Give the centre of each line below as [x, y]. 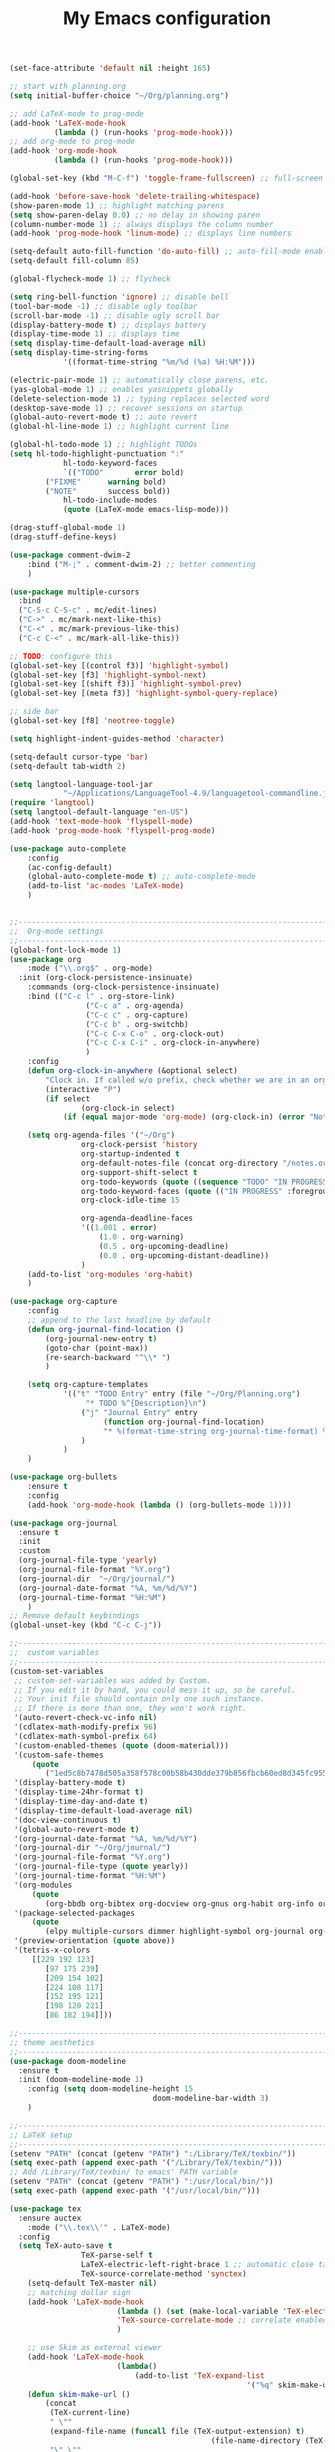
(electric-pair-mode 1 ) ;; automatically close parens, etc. [139, 380]
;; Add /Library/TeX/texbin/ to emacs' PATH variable [124, 2172]
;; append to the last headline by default [119, 1320]
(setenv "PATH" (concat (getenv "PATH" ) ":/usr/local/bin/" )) [141, 2182]
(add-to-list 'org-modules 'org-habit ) [110, 1274]
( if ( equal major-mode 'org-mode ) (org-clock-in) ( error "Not [195, 1117]
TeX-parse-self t [117, 2255]
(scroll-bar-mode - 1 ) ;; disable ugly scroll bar [115, 315]
